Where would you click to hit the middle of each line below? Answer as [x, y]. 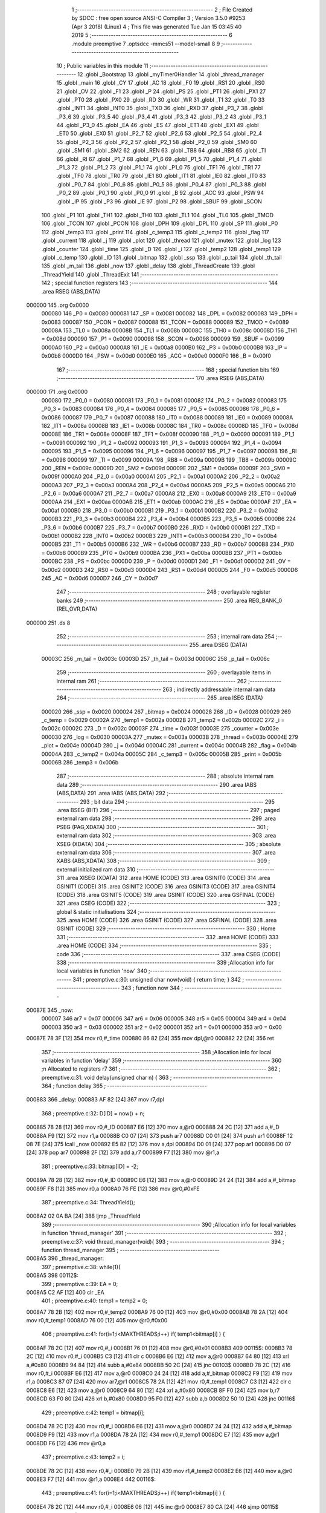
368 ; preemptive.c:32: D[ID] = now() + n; [93, 1113]
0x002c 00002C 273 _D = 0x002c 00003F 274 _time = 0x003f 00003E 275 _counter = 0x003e [160, 729]
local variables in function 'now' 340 [102, 971]
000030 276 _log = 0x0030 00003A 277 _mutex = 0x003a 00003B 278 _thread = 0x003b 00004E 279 [170, 737]
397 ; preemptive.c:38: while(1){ [81, 1267]
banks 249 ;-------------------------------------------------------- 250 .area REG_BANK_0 [169, 600]
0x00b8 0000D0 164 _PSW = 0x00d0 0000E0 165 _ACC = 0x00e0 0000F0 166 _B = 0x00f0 [156, 356]
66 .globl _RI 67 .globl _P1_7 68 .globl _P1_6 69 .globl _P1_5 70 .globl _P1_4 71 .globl [159, 159]
